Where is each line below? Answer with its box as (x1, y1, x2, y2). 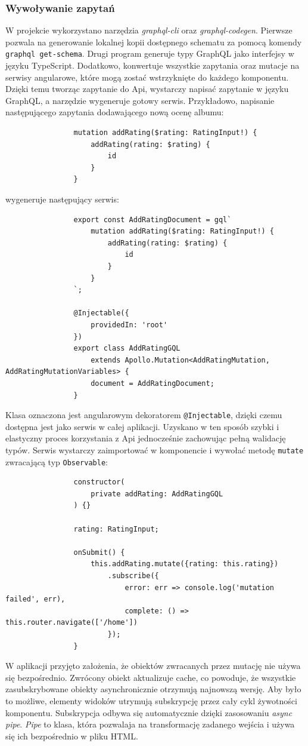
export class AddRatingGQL (73, 344, 181, 353)
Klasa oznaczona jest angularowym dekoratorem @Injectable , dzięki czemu (5, 409, 282, 421)
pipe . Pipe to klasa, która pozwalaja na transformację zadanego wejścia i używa (5, 718, 295, 730)
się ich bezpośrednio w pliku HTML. (5, 729, 138, 742)
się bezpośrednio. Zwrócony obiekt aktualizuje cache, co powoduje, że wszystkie (5, 671, 296, 683)
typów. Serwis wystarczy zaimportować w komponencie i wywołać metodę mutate (5, 443, 304, 456)
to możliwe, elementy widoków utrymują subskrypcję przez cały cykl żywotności (5, 694, 297, 707)
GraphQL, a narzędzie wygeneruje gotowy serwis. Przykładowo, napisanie (5, 94, 275, 106)
